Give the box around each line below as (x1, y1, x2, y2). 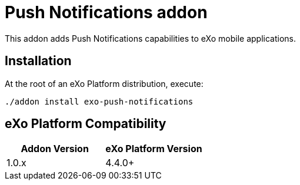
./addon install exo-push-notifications (5, 96, 194, 106)
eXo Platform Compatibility (5, 116, 166, 132)
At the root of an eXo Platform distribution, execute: (5, 78, 204, 89)
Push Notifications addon (5, 2, 208, 22)
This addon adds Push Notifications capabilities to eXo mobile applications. (5, 33, 296, 43)
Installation (5, 53, 72, 69)
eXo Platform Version (105, 143, 202, 155)
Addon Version (21, 143, 89, 155)
